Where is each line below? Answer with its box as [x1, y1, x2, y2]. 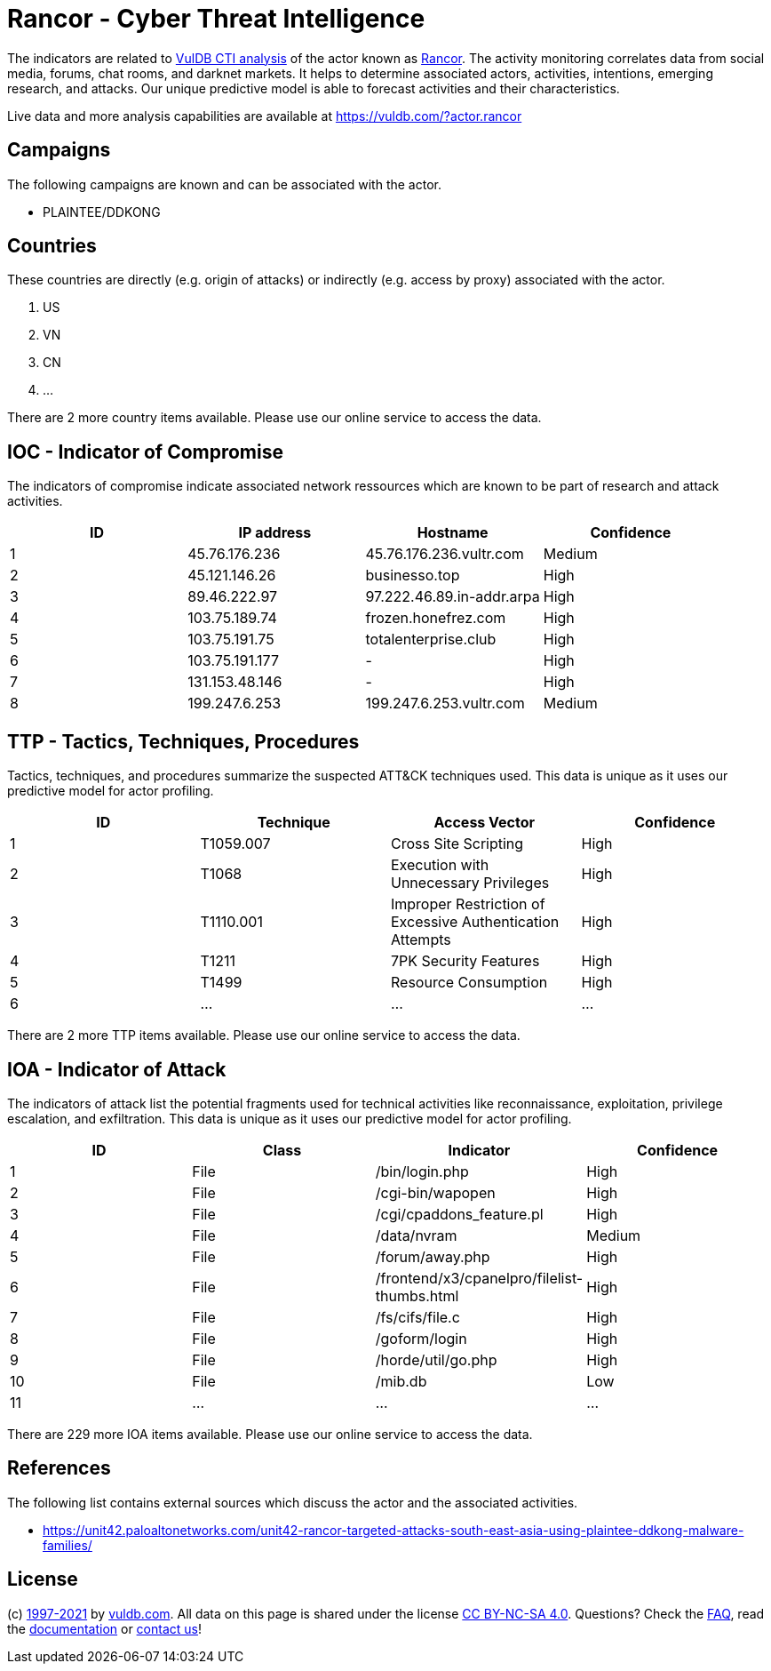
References [7, 1457, 111, 1480]
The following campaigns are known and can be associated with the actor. [7, 176, 441, 192]
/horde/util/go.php [375, 1350, 497, 1369]
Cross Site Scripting [391, 835, 524, 853]
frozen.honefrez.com [365, 609, 506, 628]
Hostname [417, 524, 489, 542]
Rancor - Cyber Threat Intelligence [7, 4, 425, 34]
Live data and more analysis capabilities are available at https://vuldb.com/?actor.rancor [7, 108, 522, 124]
